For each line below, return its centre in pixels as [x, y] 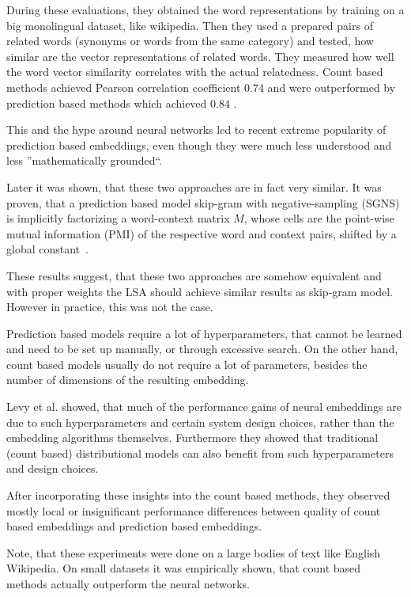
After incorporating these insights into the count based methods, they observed [198, 495]
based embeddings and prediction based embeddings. [134, 526]
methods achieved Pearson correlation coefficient [124, 87]
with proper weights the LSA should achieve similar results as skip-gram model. [200, 291]
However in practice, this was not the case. [110, 307]
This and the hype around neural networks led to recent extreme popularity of [196, 129]
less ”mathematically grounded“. [84, 160]
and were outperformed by [332, 87]
